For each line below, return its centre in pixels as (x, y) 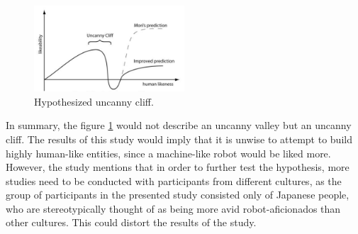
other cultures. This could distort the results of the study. (131, 222)
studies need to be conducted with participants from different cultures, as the (174, 180)
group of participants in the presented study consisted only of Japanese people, (178, 195)
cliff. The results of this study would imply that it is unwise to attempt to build (179, 139)
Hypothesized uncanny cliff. (94, 101)
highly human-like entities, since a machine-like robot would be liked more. (168, 153)
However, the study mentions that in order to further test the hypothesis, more (178, 167)
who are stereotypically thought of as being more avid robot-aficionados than (173, 208)
